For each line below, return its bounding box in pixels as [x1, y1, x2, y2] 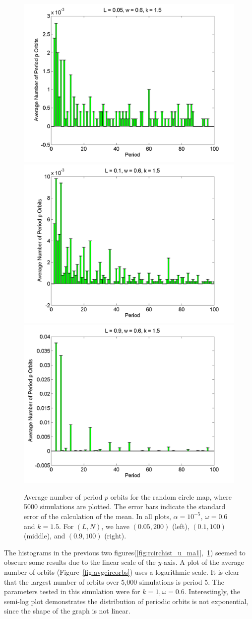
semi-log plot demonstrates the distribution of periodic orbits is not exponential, [4, 596, 249, 606]
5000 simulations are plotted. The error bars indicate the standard [24, 501, 226, 512]
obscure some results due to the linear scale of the [4, 557, 156, 567]
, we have [101, 521, 130, 531]
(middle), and [24, 531, 65, 541]
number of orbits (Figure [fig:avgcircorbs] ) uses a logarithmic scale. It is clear [4, 566, 240, 577]
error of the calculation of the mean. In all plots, [24, 511, 171, 521]
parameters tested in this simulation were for [4, 586, 140, 597]
